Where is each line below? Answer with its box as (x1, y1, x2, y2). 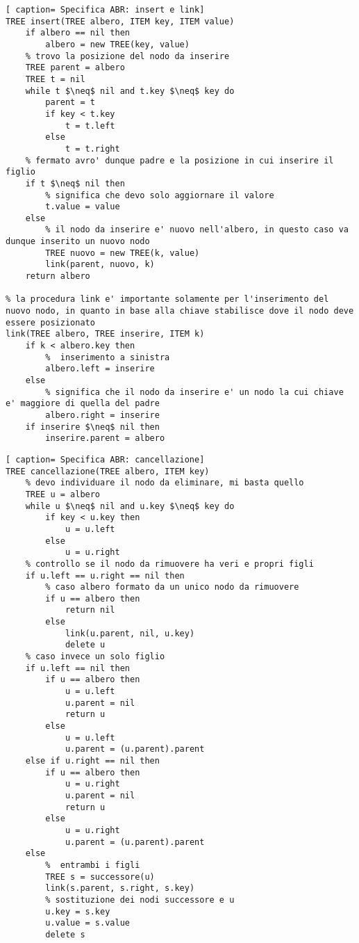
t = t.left (65, 120, 115, 131)
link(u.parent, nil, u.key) (65, 628, 195, 638)
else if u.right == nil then (25, 756, 160, 766)
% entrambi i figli (45, 860, 140, 870)
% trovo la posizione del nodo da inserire (25, 51, 230, 61)
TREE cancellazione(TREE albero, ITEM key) (6, 466, 210, 476)
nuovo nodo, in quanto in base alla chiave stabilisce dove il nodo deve (6, 306, 354, 316)
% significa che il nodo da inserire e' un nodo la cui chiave (45, 387, 344, 397)
